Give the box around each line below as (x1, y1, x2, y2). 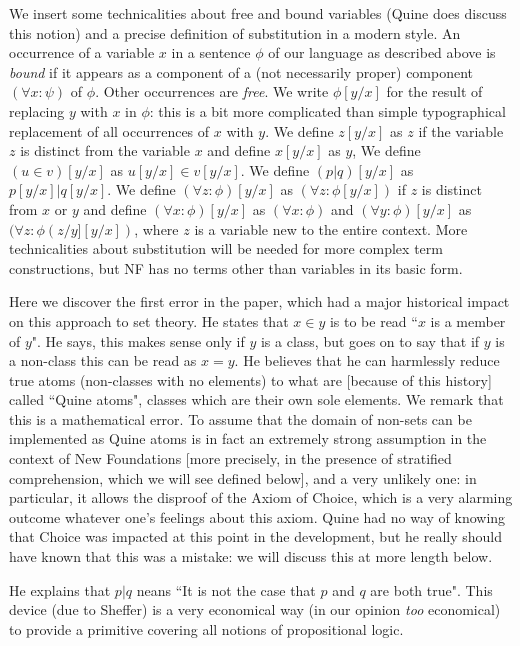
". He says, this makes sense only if (31, 330, 245, 351)
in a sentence (171, 42, 251, 63)
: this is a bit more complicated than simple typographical (149, 100, 506, 121)
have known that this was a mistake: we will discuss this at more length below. (9, 546, 493, 567)
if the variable (418, 120, 504, 141)
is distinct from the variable (20, 140, 190, 161)
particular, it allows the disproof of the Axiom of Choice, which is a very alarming (9, 487, 513, 508)
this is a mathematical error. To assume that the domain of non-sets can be (9, 408, 472, 429)
